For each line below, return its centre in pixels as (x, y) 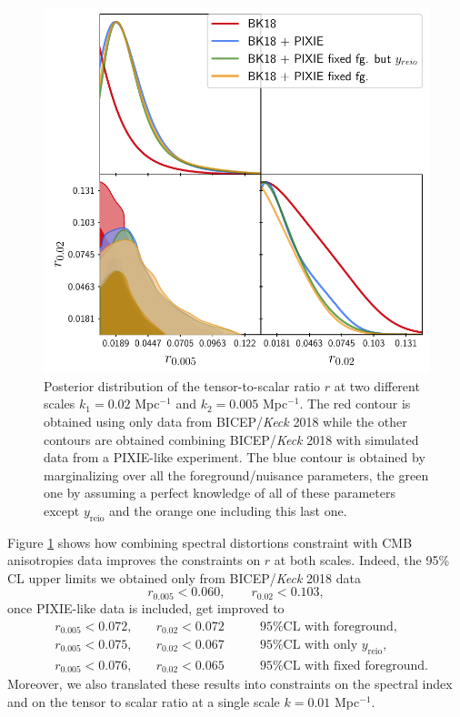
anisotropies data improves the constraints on (134, 560)
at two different (377, 385)
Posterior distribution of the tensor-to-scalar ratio (182, 385)
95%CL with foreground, (328, 626)
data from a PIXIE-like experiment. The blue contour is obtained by (235, 457)
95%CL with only (309, 645)
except (62, 510)
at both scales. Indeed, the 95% (362, 560)
